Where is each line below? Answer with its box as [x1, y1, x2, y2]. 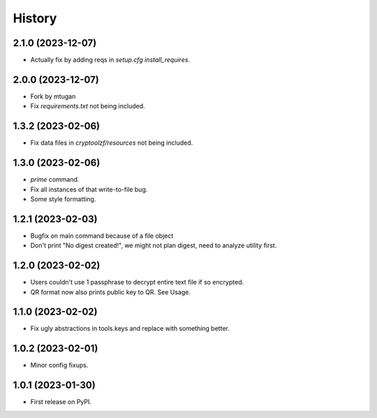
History [13, 10, 57, 26]
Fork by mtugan [30, 92, 76, 101]
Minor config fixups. [30, 361, 89, 370]
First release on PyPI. [30, 398, 92, 406]
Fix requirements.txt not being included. [30, 102, 146, 110]
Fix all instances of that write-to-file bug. [30, 185, 148, 194]
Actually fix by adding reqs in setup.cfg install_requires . [30, 56, 191, 64]
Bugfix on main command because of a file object [30, 231, 174, 240]
